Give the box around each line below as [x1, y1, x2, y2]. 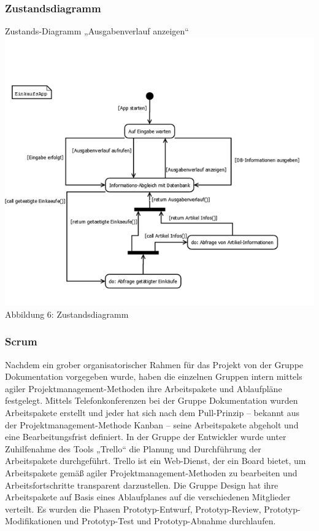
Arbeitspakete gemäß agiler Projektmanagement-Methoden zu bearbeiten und [5, 466, 298, 479]
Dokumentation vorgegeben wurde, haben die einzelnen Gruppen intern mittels [5, 370, 302, 383]
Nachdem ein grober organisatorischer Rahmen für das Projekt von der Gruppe [5, 358, 304, 371]
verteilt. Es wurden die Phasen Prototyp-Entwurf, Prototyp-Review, [5, 502, 261, 515]
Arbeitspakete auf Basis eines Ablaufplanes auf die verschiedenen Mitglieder [5, 490, 291, 503]
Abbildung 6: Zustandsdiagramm [5, 307, 129, 320]
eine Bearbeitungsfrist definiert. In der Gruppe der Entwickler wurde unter [5, 430, 286, 443]
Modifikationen [5, 514, 62, 527]
